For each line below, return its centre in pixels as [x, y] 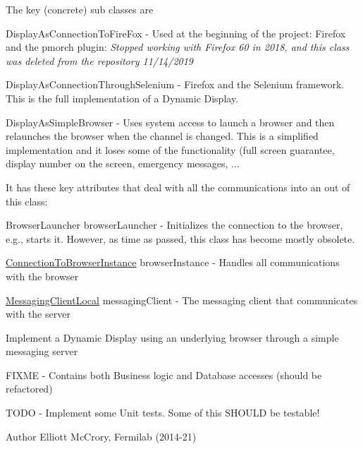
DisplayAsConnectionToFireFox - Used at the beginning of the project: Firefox [176, 33]
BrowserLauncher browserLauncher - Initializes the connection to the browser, [174, 225]
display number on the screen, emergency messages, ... [123, 163]
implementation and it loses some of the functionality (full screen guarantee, [170, 149]
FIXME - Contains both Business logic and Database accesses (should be [164, 375]
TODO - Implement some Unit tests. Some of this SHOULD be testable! [163, 413]
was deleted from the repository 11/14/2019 [100, 60]
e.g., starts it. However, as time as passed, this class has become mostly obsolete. [180, 238]
